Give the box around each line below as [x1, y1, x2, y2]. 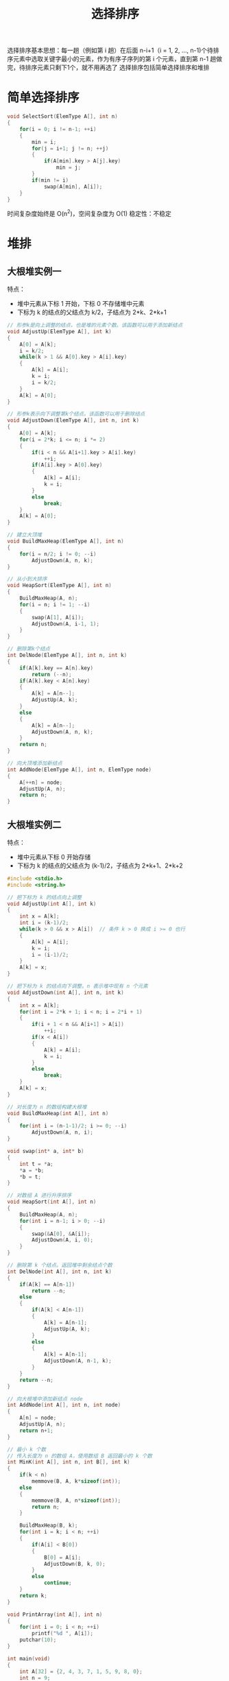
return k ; [19, 1592, 48, 1599]
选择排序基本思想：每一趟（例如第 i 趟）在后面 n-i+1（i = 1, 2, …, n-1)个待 [7, 46, 214, 55]
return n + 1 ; [19, 1427, 53, 1434]
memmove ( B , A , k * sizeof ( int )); [32, 1478, 121, 1485]
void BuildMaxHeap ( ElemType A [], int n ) [7, 538, 125, 545]
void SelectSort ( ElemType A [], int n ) [7, 113, 118, 120]
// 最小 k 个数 [7, 1446, 47, 1453]
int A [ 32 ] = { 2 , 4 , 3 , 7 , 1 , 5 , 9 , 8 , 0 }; [19, 1668, 143, 1675]
